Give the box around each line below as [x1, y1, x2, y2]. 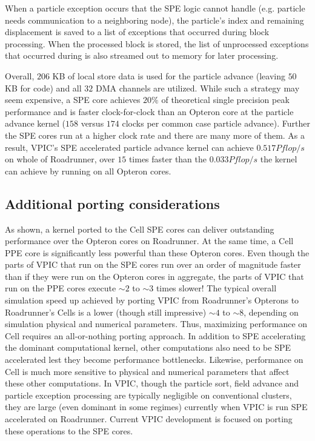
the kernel [260, 153, 297, 165]
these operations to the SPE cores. [5, 424, 133, 437]
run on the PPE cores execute [5, 282, 116, 294]
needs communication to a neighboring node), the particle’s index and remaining [5, 13, 304, 26]
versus [81, 117, 104, 130]
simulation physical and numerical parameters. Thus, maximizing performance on [5, 317, 308, 330]
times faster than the [128, 153, 207, 165]
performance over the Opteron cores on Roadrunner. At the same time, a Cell [5, 234, 294, 247]
